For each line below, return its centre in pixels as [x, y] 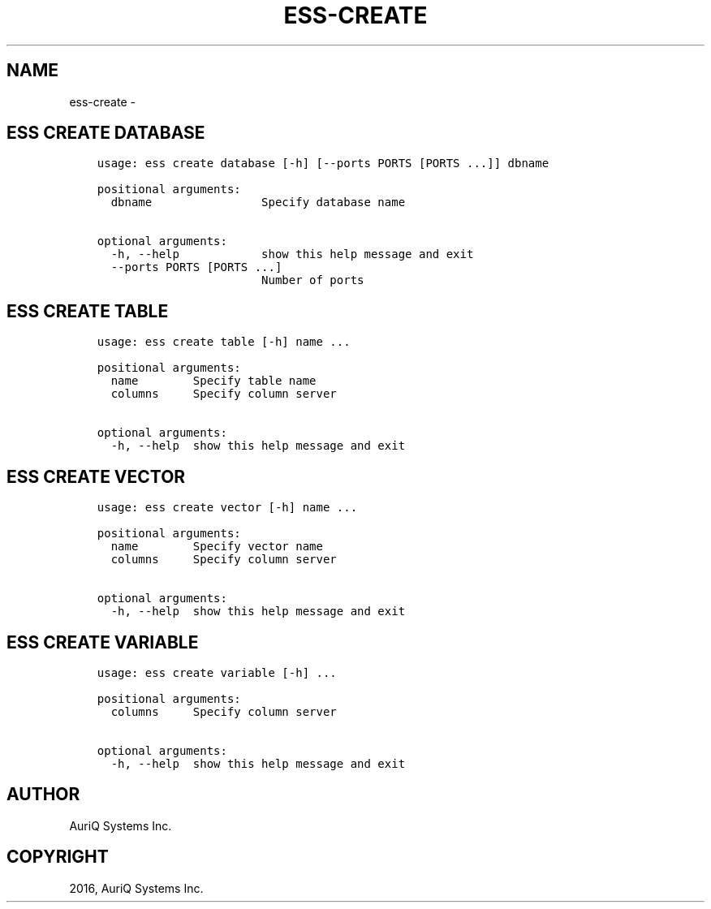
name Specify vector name [217, 547]
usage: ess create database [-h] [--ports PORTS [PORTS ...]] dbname [323, 164]
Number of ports [313, 280]
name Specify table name [213, 381]
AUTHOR [43, 795]
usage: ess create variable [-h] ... [217, 672]
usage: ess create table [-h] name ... [224, 342]
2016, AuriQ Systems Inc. [136, 888]
